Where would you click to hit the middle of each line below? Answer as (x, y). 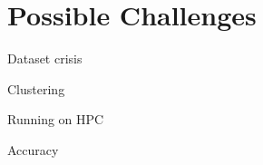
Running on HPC (56, 119)
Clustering (36, 88)
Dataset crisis (45, 58)
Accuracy (33, 149)
